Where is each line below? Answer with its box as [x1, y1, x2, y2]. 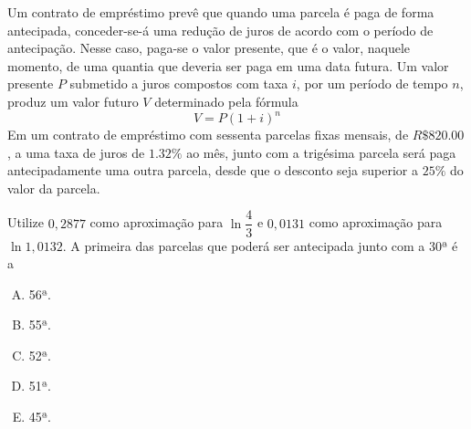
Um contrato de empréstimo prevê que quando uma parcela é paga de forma [7, 3, 434, 21]
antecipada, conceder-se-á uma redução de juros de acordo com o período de [7, 20, 434, 39]
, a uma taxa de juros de [7, 142, 145, 162]
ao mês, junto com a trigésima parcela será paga [186, 142, 456, 162]
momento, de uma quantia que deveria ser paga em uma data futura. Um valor [7, 56, 449, 75]
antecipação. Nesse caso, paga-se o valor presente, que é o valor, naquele [7, 38, 411, 58]
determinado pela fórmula [154, 91, 298, 110]
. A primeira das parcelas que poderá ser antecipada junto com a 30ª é [62, 235, 458, 255]
